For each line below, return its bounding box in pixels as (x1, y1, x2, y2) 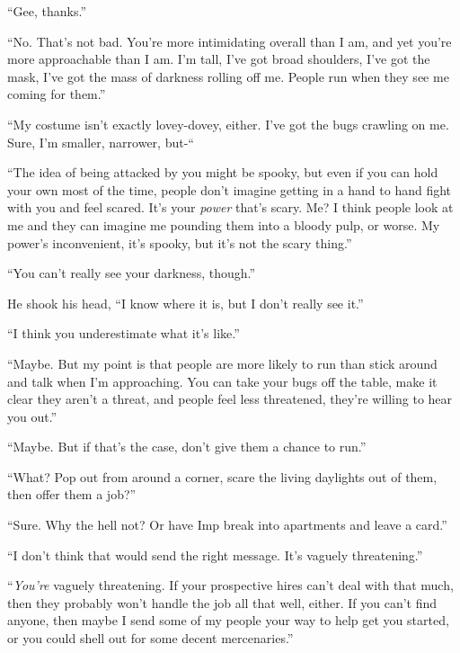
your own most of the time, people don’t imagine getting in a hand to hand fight (7, 180, 452, 199)
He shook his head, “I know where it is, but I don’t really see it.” (7, 293, 364, 312)
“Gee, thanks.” (7, 2, 87, 20)
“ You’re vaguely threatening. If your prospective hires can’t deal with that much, (7, 576, 454, 595)
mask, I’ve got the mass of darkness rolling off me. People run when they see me (7, 67, 449, 85)
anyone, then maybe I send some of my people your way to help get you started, (7, 611, 449, 630)
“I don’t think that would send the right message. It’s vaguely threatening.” (7, 545, 423, 564)
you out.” (7, 407, 57, 425)
